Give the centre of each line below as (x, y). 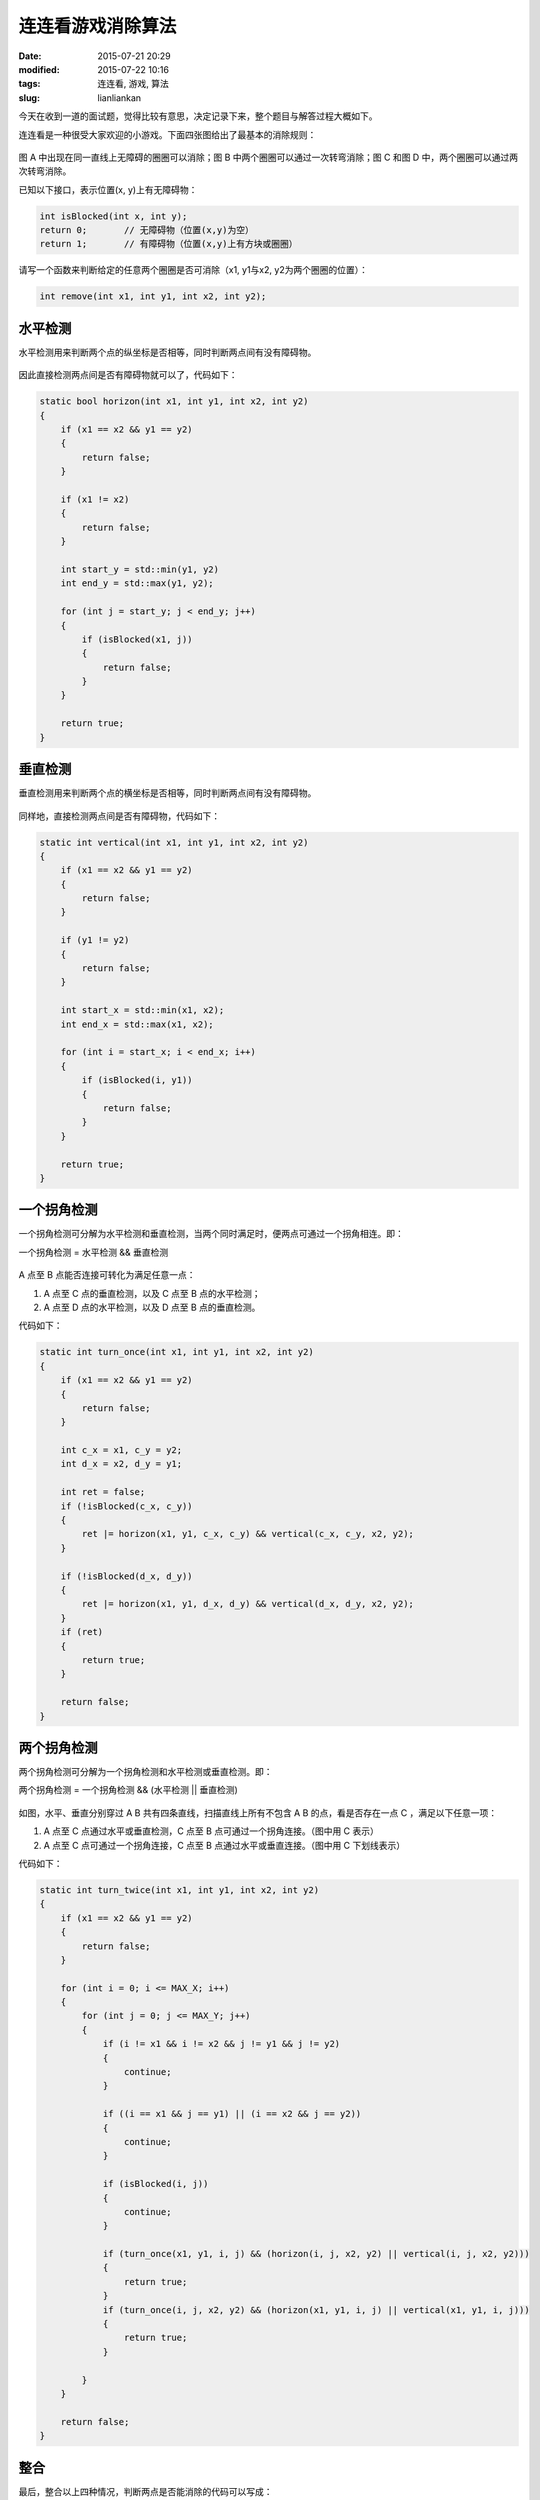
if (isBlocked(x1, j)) (137, 639)
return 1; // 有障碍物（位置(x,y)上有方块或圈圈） (168, 244)
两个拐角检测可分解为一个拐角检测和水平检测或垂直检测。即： (145, 1771)
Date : (30, 56)
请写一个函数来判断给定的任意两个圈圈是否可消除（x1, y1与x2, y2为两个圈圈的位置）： (193, 270)
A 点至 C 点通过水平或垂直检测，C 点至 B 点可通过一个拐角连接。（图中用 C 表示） (211, 1831)
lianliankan (119, 97)
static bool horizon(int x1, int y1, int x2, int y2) (174, 401)
